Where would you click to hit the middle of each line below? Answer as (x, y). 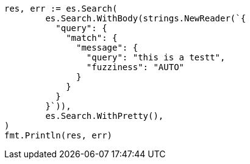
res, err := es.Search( (61, 9)
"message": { (107, 48)
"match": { (92, 38)
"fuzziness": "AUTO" (135, 67)
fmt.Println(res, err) (59, 135)
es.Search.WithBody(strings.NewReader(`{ (146, 18)
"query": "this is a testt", (156, 57)
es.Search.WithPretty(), (105, 116)
